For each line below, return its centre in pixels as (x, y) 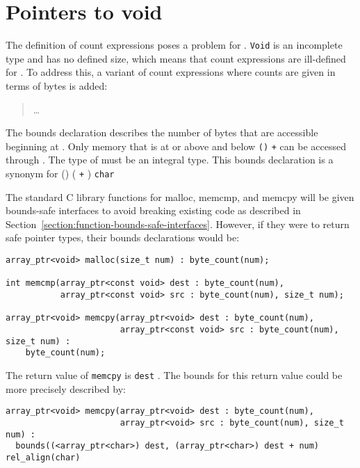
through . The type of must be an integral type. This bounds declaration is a (170, 160)
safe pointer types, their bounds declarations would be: (123, 237)
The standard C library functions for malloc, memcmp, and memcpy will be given (180, 196)
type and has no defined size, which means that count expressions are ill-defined (176, 58)
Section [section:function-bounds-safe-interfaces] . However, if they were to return (178, 224)
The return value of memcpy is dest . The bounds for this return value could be (174, 374)
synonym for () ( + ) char (60, 173)
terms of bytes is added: (57, 85)
